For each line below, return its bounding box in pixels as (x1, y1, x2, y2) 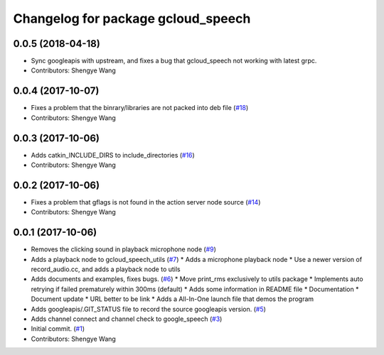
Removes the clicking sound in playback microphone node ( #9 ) (31, 245, 217, 253)
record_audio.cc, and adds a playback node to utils (31, 265, 181, 273)
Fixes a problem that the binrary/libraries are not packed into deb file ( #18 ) (31, 104, 249, 112)
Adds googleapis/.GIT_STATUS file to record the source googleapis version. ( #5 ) (31, 305, 267, 313)
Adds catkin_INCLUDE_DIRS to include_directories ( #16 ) (31, 151, 195, 159)
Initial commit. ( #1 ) (31, 324, 85, 333)
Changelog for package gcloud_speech (13, 11, 251, 26)
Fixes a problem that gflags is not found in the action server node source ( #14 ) (31, 197, 261, 206)
